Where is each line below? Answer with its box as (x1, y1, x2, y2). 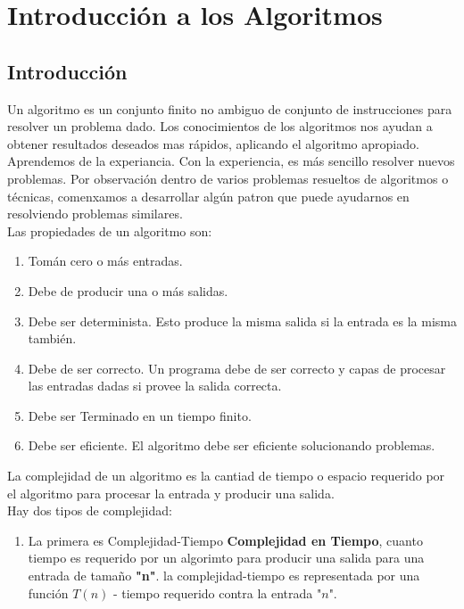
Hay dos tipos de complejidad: (7, 501, 172, 520)
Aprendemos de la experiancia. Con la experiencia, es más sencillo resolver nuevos (7, 152, 455, 170)
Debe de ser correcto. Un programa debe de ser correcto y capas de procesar (28, 358, 446, 377)
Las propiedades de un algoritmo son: (7, 221, 212, 240)
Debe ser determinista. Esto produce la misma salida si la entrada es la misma (28, 311, 458, 330)
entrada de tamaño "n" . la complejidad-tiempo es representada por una (28, 566, 420, 585)
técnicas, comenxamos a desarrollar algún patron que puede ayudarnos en (7, 186, 410, 205)
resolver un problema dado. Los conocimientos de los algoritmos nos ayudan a (7, 117, 433, 136)
